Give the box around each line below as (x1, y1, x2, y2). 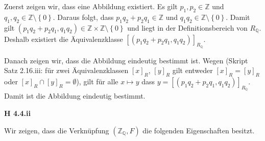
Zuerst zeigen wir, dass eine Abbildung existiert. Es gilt (4, 1, 178, 11)
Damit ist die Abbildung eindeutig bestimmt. (4, 90, 146, 101)
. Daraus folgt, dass (53, 11, 114, 22)
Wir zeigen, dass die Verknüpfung (4, 125, 109, 135)
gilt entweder (172, 65, 213, 76)
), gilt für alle (76, 76, 118, 87)
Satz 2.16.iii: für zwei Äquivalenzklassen (4, 65, 129, 76)
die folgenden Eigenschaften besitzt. (142, 125, 255, 135)
